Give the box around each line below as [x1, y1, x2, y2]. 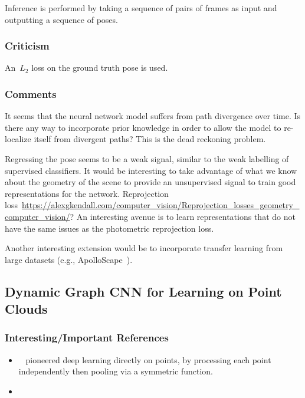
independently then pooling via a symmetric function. [18, 365, 213, 377]
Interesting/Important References [5, 330, 169, 345]
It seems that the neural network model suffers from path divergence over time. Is [5, 110, 301, 122]
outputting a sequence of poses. [5, 13, 118, 25]
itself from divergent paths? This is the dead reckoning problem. [34, 133, 266, 145]
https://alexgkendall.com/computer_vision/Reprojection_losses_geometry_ [21, 199, 300, 211]
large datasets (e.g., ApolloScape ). [5, 253, 133, 265]
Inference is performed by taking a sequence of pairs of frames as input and [5, 2, 277, 14]
